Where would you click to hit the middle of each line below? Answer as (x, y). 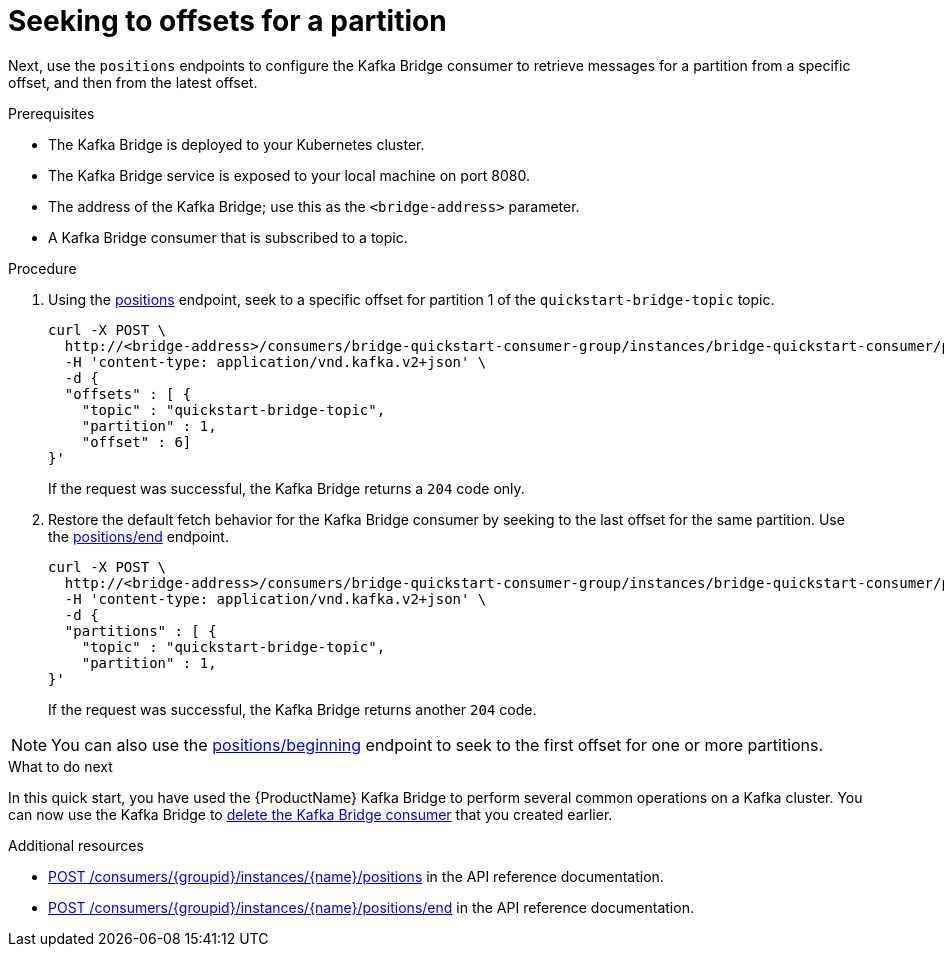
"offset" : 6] (136, 441)
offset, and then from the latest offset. (133, 82)
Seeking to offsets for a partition (227, 21)
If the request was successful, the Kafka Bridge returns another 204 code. (292, 709)
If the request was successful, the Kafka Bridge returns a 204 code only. (286, 488)
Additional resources (76, 845)
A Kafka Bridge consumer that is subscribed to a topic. (228, 237)
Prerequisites (51, 113)
